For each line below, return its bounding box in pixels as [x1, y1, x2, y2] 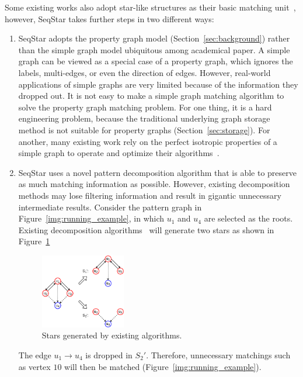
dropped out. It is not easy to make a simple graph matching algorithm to [18, 89, 284, 102]
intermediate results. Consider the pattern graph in [18, 200, 202, 213]
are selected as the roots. [204, 212, 293, 224]
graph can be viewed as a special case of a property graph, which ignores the [18, 55, 293, 67]
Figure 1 [18, 235, 50, 247]
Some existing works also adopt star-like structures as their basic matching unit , [5, 1, 296, 13]
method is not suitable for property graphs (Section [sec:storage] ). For [18, 123, 270, 136]
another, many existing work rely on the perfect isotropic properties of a [18, 135, 277, 147]
